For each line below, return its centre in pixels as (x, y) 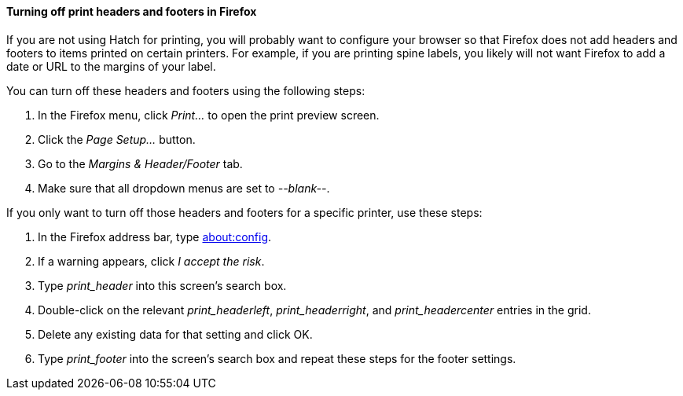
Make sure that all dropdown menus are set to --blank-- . (184, 188)
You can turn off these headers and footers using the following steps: (186, 90)
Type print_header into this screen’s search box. (162, 285)
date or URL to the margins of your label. (111, 66)
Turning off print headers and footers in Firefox (132, 11)
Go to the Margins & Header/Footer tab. (140, 163)
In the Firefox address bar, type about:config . (155, 236)
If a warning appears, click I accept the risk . (151, 261)
